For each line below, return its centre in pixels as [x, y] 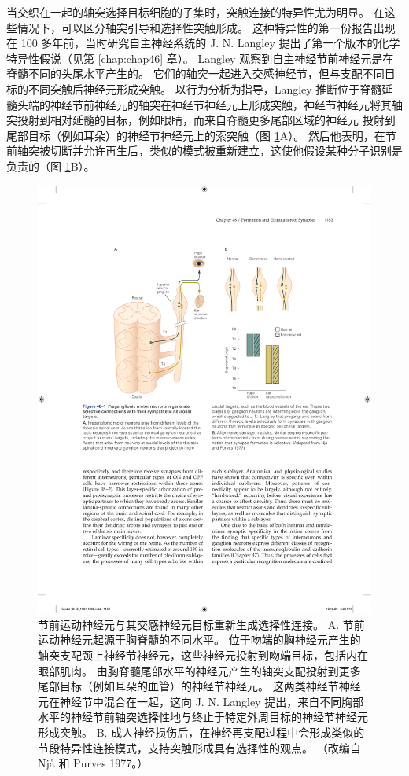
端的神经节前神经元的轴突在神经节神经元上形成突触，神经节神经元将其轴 [215, 104]
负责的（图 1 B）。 [51, 165]
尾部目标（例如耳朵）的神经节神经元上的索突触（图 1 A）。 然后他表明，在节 [201, 135]
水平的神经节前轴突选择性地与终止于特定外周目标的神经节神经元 [203, 717]
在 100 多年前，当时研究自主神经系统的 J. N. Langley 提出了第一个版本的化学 [203, 43]
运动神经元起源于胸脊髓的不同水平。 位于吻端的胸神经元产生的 [199, 640]
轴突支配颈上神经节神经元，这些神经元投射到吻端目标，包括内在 [203, 655]
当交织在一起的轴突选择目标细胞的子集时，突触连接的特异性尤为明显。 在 [195, 12]
